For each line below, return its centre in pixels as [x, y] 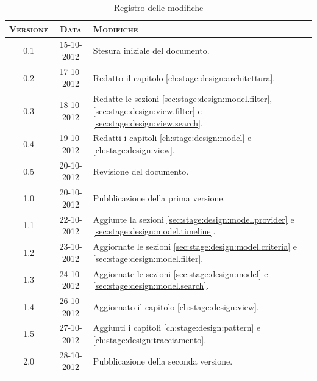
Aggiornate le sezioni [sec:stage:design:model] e [180, 273]
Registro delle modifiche [158, 7]
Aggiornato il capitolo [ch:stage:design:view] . [176, 306]
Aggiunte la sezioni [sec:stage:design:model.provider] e [194, 219]
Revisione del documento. [141, 171]
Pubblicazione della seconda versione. [163, 361]
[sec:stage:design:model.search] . [151, 285]
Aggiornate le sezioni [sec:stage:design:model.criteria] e [195, 246]
